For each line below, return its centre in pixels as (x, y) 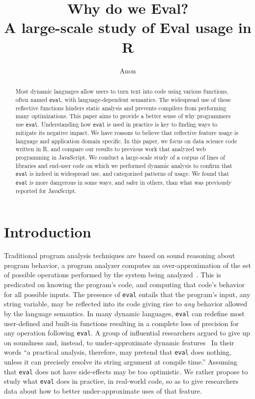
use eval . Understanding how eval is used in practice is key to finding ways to (116, 124)
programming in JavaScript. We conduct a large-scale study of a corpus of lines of (120, 157)
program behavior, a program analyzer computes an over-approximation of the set (127, 265)
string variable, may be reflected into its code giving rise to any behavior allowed (126, 304)
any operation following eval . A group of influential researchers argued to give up (127, 333)
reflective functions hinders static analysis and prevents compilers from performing (121, 108)
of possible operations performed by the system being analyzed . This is (113, 275)
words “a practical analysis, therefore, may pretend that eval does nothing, (118, 352)
